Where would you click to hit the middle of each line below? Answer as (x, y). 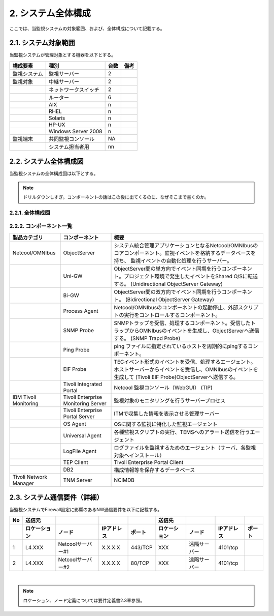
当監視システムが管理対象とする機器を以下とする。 (63, 55)
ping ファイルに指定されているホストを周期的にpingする (181, 346)
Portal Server (79, 416)
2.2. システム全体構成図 (46, 162)
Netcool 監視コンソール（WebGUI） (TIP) (163, 388)
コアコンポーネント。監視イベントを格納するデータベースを (185, 253)
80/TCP (140, 563)
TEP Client (76, 462)
